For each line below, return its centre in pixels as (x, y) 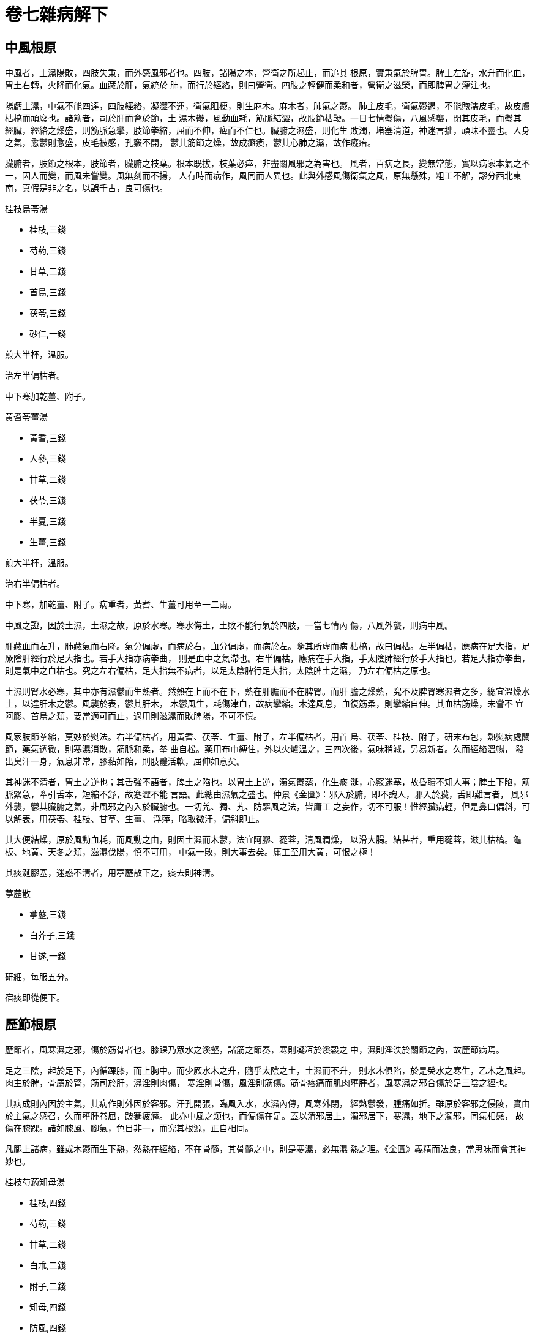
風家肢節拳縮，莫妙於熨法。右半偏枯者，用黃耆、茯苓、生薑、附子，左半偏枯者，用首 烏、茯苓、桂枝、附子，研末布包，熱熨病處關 (267, 737)
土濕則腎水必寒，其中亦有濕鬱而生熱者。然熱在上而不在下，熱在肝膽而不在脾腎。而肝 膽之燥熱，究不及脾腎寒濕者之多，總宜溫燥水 (267, 691)
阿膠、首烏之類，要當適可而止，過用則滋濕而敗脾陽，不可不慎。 (133, 716)
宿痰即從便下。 (35, 998)
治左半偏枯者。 (35, 375)
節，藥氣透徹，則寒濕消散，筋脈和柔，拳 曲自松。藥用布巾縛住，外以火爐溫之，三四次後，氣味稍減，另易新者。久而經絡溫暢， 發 (264, 749)
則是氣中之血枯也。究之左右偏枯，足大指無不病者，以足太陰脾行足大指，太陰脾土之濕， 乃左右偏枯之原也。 (220, 671)
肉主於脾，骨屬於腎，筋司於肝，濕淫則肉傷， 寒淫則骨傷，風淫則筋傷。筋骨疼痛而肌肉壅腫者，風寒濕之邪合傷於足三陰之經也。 (259, 1083)
